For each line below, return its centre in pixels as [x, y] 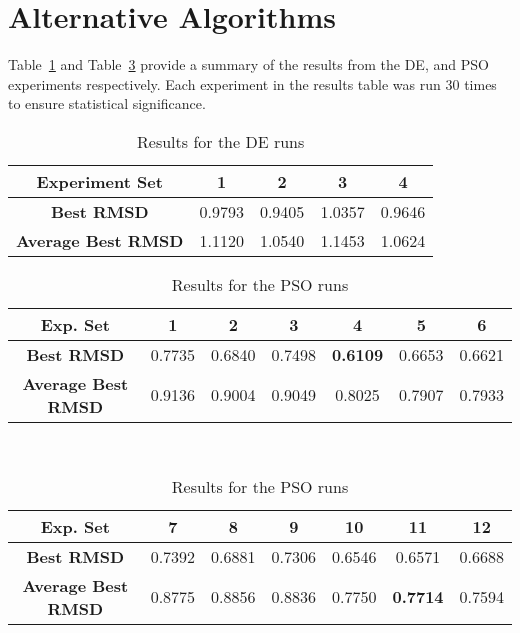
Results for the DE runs [221, 141]
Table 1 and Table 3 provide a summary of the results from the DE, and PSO [248, 64]
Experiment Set [99, 181]
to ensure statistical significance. [107, 103]
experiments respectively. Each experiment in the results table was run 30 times [252, 83]
